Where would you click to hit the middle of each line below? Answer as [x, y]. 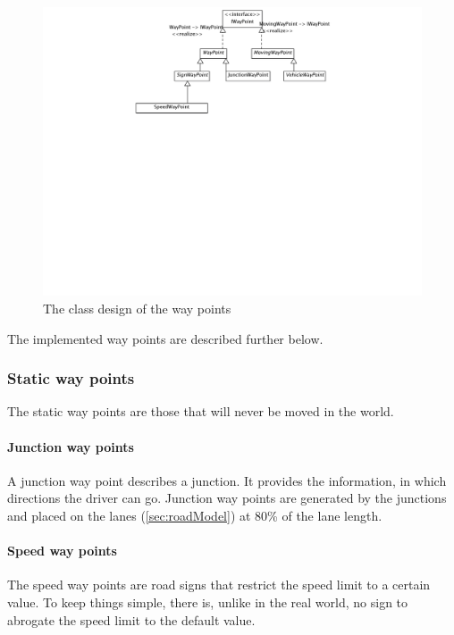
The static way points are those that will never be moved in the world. [201, 411]
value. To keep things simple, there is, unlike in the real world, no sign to [208, 602]
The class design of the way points [137, 308]
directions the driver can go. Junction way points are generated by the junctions [227, 498]
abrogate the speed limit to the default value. [131, 619]
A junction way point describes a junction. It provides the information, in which [227, 480]
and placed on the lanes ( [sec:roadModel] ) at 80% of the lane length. [195, 515]
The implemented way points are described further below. [165, 338]
